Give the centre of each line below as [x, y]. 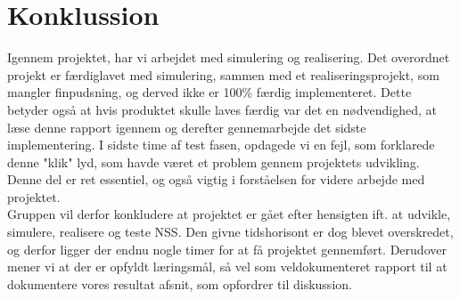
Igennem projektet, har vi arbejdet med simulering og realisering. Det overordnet [229, 57]
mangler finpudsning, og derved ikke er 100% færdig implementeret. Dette [209, 92]
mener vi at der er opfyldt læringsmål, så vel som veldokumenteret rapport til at [227, 267]
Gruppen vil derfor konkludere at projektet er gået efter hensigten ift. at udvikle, [229, 214]
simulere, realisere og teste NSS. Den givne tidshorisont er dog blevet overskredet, [230, 232]
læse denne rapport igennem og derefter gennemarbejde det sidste [187, 127]
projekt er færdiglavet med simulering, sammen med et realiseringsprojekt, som [223, 74]
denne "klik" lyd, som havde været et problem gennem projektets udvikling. [214, 162]
